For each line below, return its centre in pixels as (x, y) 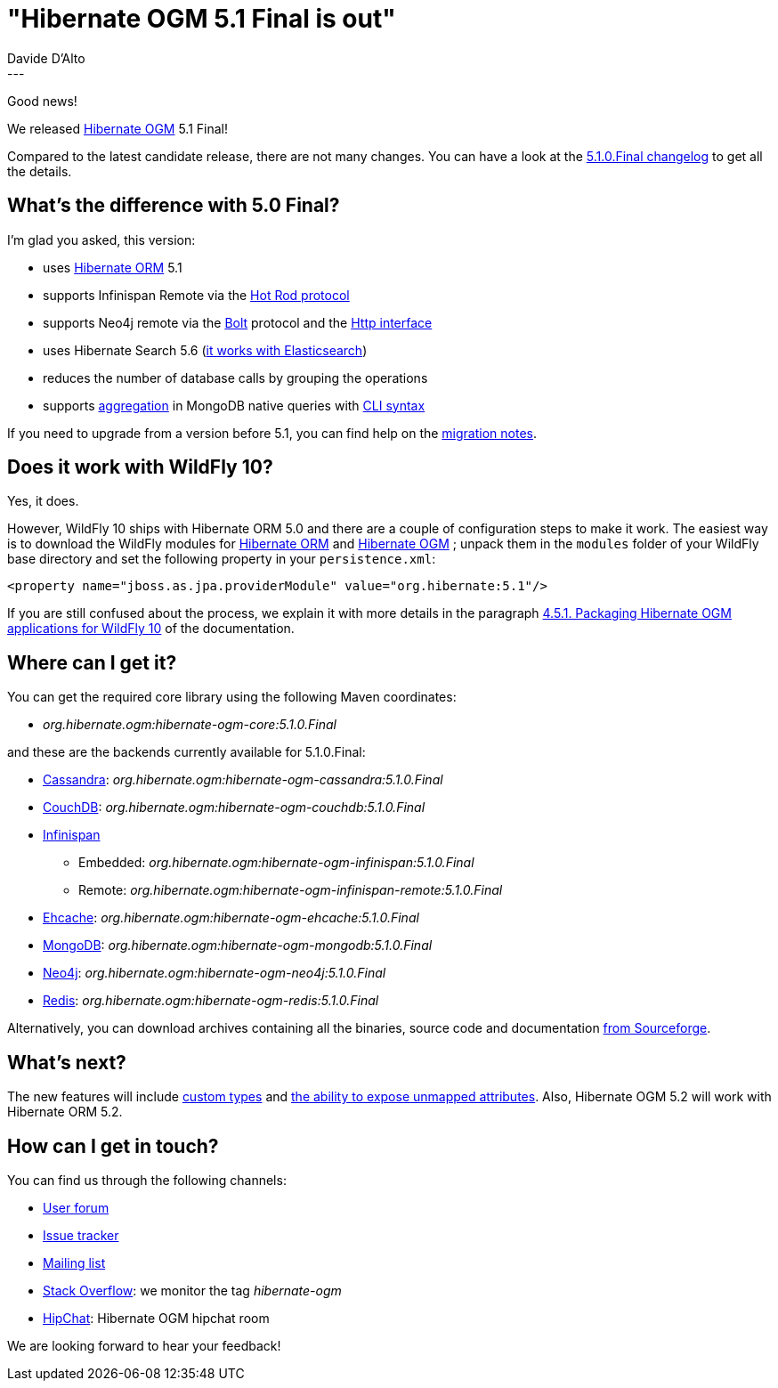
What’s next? (67, 1062)
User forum (76, 1207)
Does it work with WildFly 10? (140, 467)
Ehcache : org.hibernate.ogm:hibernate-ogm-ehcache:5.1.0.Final (231, 918)
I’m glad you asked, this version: (101, 239)
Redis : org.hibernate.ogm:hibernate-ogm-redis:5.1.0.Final (211, 1001)
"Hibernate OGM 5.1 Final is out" (202, 19)
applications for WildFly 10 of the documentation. (151, 629)
